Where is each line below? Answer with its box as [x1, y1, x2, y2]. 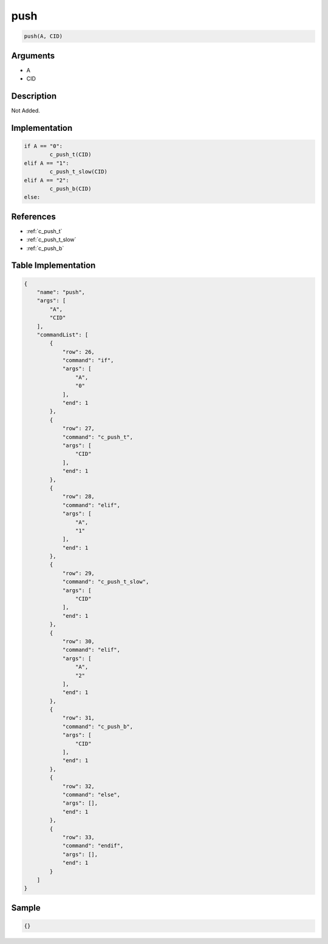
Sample [11, 903, 41, 913]
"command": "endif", [62, 842, 124, 849]
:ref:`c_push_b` [26, 244, 64, 252]
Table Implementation [11, 260, 96, 271]
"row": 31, [62, 715, 95, 721]
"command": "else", [62, 791, 121, 798]
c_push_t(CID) [49, 151, 92, 158]
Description [11, 91, 57, 101]
